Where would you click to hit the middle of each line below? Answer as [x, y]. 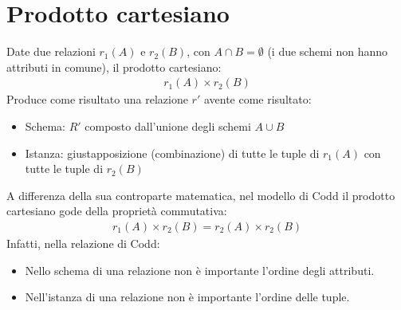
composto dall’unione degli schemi [168, 126]
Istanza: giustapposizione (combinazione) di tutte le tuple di [172, 153]
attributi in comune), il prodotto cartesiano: [114, 67]
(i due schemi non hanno [327, 51]
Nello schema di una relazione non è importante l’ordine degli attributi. [200, 270]
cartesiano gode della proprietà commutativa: [117, 211]
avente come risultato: [258, 99]
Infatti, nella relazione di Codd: [83, 243]
